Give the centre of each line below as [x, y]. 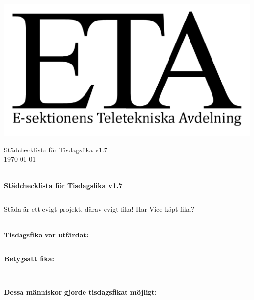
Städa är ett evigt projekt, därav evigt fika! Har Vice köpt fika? [99, 209]
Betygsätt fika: [29, 258]
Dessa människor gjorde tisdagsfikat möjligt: [81, 292]
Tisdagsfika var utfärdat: [46, 235]
